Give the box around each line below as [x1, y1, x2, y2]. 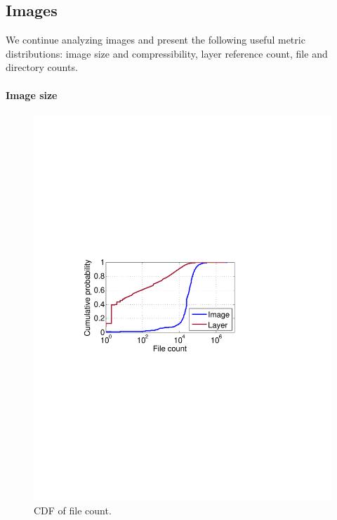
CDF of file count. [34, 503, 112, 518]
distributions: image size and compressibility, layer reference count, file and [6, 46, 328, 60]
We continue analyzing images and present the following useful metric [6, 32, 305, 47]
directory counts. [6, 60, 78, 74]
